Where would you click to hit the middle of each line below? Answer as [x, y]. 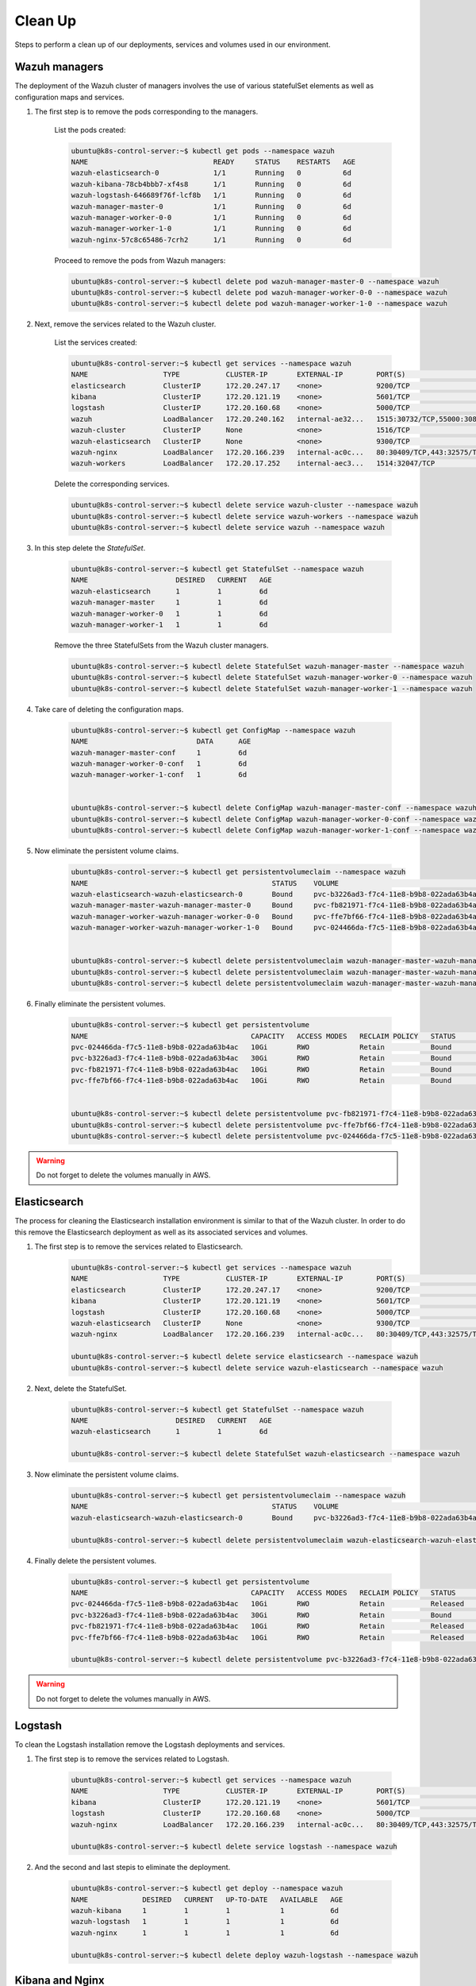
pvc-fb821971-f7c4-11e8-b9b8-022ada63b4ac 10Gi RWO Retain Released [267, 1626]
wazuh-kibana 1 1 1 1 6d [205, 1911]
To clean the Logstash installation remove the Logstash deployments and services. [150, 1745]
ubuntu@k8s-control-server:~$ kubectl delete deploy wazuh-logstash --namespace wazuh [245, 1955]
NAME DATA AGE [161, 742]
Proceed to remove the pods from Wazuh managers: [140, 260]
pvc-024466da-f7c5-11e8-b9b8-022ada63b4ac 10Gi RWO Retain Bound [261, 1047]
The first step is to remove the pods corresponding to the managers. [146, 112]
